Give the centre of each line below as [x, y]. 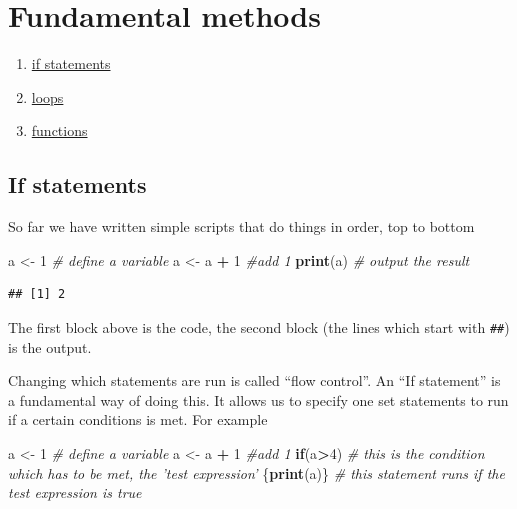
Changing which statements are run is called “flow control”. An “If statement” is [254, 380]
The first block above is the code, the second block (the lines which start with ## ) [259, 326]
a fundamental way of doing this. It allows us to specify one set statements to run [258, 399]
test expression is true [75, 492]
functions [59, 130]
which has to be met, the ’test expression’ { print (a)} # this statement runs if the [256, 472]
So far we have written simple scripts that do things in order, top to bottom [241, 226]
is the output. [50, 346]
